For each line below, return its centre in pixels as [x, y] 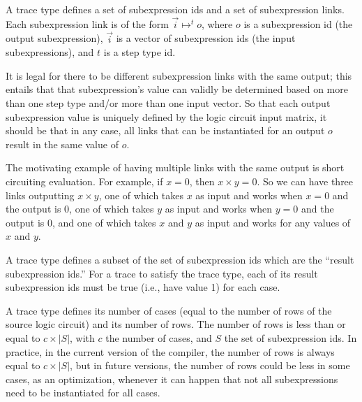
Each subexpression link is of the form [87, 23]
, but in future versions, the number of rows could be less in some [210, 365]
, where [217, 23]
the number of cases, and [159, 337]
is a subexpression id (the [298, 23]
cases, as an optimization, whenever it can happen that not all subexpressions [172, 379]
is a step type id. [139, 52]
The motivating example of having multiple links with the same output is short [175, 167]
